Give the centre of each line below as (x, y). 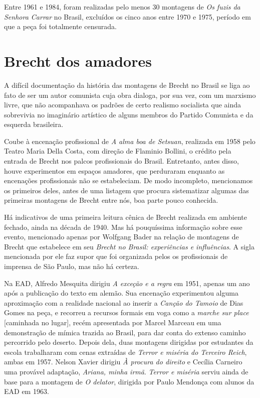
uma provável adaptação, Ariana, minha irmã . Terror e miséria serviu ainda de (126, 371)
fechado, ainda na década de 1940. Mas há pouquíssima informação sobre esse (123, 227)
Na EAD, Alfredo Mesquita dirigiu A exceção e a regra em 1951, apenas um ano (127, 283)
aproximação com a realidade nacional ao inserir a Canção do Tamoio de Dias (124, 302)
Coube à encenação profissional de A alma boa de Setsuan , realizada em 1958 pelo (130, 141)
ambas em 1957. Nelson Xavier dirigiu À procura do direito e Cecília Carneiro (123, 362)
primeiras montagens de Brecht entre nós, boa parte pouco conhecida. (111, 200)
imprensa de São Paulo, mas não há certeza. (72, 266)
